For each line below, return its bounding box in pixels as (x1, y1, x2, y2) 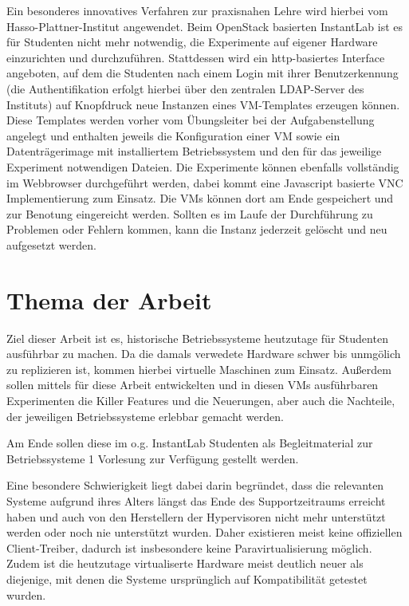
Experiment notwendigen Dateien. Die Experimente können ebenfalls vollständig (6, 158, 399, 175)
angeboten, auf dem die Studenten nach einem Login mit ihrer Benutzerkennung (6, 65, 399, 81)
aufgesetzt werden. (6, 236, 96, 253)
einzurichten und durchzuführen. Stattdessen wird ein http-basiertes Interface (6, 49, 385, 65)
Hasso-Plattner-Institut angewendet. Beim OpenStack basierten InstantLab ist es (6, 18, 403, 34)
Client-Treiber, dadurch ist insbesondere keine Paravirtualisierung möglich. (6, 539, 372, 556)
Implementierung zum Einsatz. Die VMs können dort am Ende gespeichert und (6, 190, 394, 207)
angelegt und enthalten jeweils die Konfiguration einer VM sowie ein (6, 127, 340, 144)
